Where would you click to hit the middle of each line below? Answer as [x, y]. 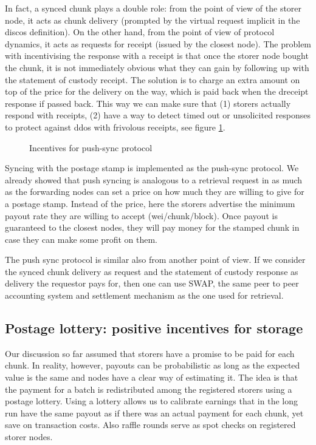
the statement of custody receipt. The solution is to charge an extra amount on [153, 79]
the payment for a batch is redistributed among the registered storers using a [149, 389]
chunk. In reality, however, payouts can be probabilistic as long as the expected [153, 365]
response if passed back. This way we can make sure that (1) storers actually [148, 103]
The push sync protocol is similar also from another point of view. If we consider [155, 260]
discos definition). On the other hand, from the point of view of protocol [140, 32]
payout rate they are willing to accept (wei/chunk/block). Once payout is [141, 215]
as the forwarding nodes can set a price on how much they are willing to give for [155, 192]
